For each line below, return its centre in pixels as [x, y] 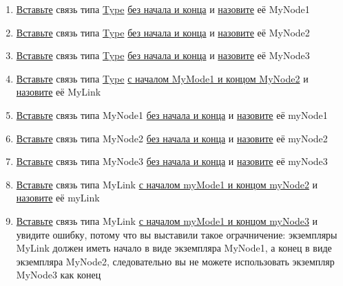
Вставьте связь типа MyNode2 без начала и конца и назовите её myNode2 [172, 138]
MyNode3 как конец [59, 275]
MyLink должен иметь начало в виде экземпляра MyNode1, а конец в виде [174, 248]
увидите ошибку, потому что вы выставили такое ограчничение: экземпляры [177, 234]
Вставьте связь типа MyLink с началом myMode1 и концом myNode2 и [167, 184]
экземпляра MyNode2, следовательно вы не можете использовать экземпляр [175, 261]
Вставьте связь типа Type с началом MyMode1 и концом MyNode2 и [162, 78]
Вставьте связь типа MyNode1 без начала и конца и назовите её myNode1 [172, 114]
